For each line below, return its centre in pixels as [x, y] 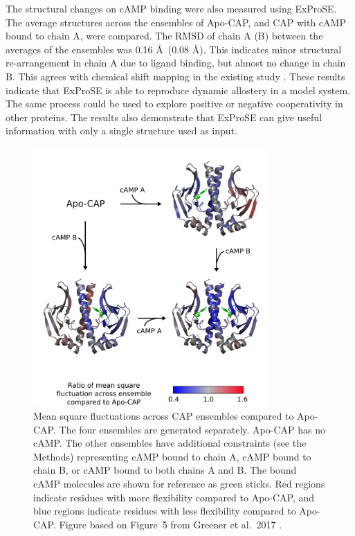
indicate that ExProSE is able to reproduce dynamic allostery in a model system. [178, 90]
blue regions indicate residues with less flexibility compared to [165, 511]
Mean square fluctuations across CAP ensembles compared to [164, 416]
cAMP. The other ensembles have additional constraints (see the [170, 443]
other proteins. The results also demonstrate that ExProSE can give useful [164, 117]
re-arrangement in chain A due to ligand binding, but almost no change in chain [176, 63]
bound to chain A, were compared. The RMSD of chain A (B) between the [164, 36]
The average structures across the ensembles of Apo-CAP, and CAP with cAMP [176, 22]
